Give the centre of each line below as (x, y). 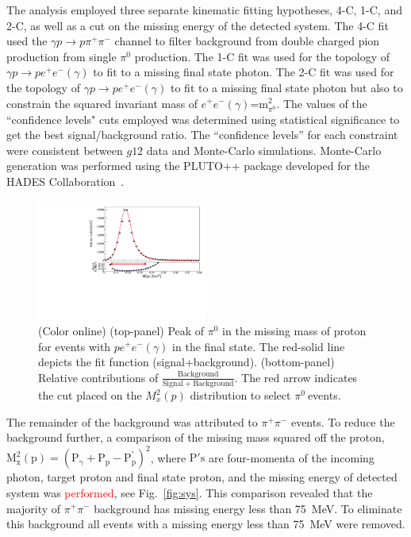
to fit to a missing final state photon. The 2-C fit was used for (244, 72)
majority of (34, 508)
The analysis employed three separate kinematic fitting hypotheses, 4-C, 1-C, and (204, 10)
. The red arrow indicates (296, 377)
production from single (61, 56)
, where (168, 457)
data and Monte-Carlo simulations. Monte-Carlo (264, 150)
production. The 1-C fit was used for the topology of (262, 56)
